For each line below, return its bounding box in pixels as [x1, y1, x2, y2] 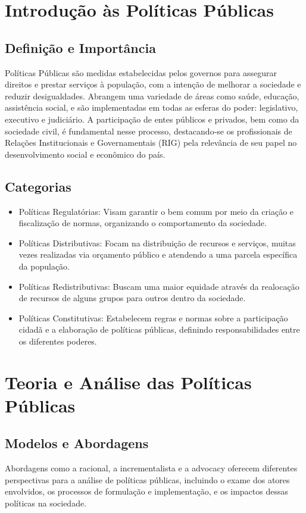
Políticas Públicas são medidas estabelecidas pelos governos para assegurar [5, 66, 277, 79]
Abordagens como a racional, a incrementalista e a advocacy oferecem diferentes [5, 462, 298, 474]
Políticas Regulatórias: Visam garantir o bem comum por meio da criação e [18, 205, 294, 217]
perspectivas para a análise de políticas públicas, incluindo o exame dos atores [5, 473, 290, 486]
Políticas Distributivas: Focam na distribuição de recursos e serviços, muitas [18, 236, 296, 249]
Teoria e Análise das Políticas [5, 370, 252, 394]
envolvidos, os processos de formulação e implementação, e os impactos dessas [5, 485, 288, 498]
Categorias [5, 177, 71, 195]
